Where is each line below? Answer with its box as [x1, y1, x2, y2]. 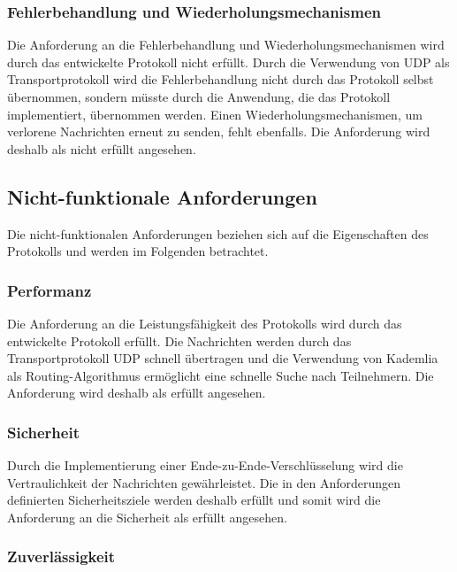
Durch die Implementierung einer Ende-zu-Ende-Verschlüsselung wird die [7, 456, 403, 475]
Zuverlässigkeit [7, 545, 116, 568]
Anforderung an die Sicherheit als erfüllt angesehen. [7, 507, 287, 526]
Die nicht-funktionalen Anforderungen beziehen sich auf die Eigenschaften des [7, 224, 429, 243]
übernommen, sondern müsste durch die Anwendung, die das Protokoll [7, 88, 391, 105]
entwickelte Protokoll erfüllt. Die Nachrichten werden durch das [7, 331, 352, 350]
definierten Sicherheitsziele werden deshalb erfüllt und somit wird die [7, 491, 381, 509]
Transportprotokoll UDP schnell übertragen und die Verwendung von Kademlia [7, 349, 438, 367]
